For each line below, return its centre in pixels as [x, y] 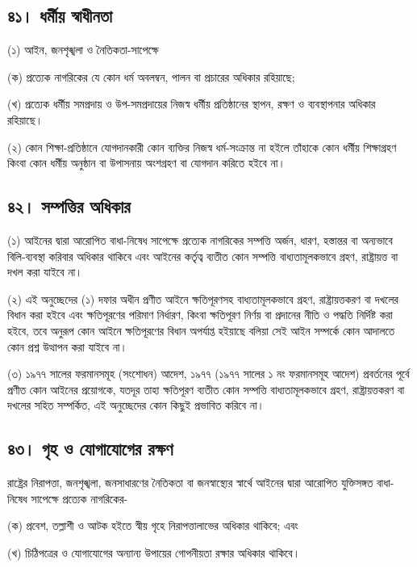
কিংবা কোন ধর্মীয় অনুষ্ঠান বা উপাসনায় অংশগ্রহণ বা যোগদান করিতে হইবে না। [146, 163]
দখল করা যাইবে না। [45, 272]
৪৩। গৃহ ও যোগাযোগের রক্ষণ [90, 449]
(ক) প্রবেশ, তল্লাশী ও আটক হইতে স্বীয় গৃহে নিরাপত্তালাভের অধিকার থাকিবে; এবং [153, 525]
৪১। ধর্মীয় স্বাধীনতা [60, 16]
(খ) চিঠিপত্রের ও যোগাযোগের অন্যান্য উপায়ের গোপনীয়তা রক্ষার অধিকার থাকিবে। [154, 552]
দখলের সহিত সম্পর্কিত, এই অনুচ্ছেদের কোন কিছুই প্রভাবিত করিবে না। [136, 405]
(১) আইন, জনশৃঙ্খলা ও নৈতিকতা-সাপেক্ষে [83, 50]
